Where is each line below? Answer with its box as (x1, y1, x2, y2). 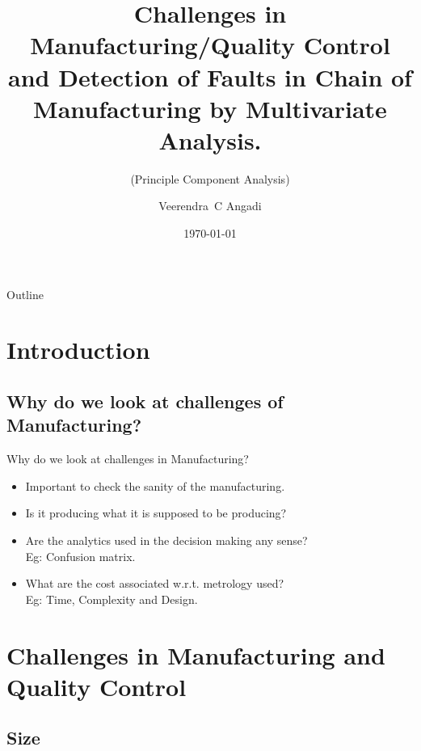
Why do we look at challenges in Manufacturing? (6, 450, 249, 467)
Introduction (6, 333, 150, 366)
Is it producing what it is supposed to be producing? (25, 504, 287, 521)
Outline (6, 285, 44, 302)
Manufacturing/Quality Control (30, 28, 390, 61)
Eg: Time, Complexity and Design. (25, 590, 198, 607)
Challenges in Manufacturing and (6, 638, 385, 671)
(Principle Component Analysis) (130, 170, 290, 187)
